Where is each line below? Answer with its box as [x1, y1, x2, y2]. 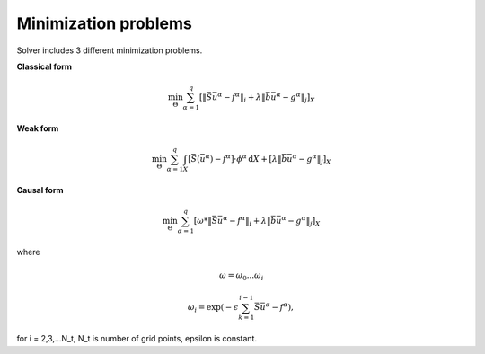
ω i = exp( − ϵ [187, 302, 239, 314]
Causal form [16, 184, 64, 195]
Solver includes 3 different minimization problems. [16, 45, 203, 56]
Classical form [16, 61, 72, 72]
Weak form [16, 122, 59, 134]
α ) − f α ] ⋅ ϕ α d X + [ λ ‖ [205, 153, 282, 164]
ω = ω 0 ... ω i [218, 270, 264, 282]
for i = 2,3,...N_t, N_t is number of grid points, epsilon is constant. [16, 333, 258, 344]
